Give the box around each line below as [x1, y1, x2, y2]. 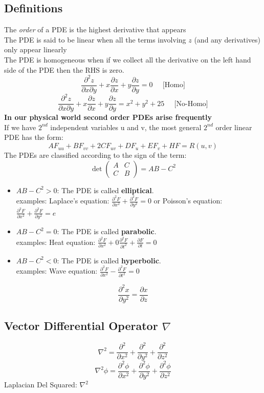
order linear [215, 121, 252, 132]
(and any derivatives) [194, 34, 261, 45]
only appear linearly [4, 44, 67, 55]
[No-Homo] [174, 100, 208, 108]
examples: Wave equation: [16, 265, 98, 276]
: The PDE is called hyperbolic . [57, 255, 161, 265]
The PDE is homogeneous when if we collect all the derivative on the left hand [4, 54, 251, 65]
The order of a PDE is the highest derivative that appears [4, 24, 186, 35]
